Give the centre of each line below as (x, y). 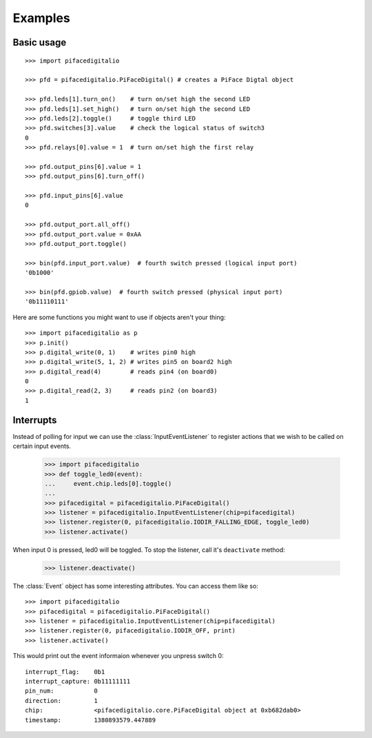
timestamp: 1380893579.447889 (91, 720)
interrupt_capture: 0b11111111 (78, 681)
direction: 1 (61, 700)
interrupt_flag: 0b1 (65, 672)
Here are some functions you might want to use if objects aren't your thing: (119, 317)
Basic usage (40, 42)
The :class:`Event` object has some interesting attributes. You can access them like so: (135, 586)
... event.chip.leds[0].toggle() (108, 483)
